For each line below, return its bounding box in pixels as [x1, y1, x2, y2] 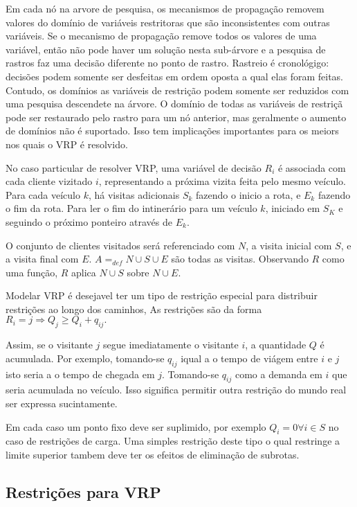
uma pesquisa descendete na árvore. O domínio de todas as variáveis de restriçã [6, 96, 343, 111]
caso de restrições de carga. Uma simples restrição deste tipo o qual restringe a [6, 434, 340, 448]
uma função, [6, 265, 58, 279]
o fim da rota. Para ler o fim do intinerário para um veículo [6, 201, 257, 215]
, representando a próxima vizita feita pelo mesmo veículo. [98, 174, 346, 188]
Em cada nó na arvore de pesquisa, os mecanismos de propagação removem [6, 1, 324, 15]
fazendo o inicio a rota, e [196, 187, 301, 202]
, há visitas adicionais [88, 187, 180, 202]
